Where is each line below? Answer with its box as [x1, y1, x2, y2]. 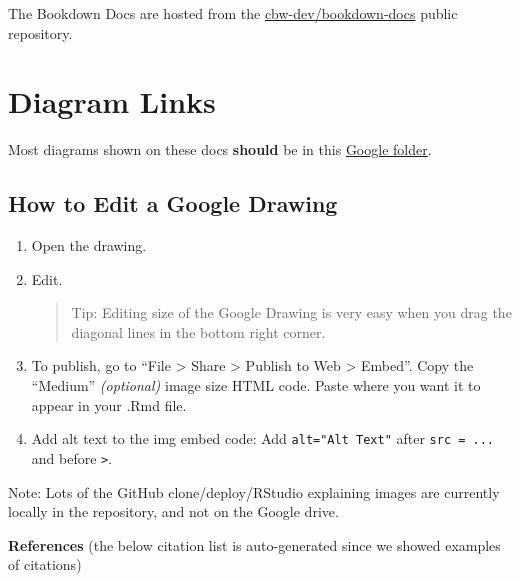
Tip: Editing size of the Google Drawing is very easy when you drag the [71, 302, 512, 323]
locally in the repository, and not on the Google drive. [8, 501, 339, 522]
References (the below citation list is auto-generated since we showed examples [8, 534, 501, 555]
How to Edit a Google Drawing [8, 188, 338, 219]
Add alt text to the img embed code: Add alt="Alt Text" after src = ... [31, 428, 494, 449]
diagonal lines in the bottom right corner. [71, 321, 326, 342]
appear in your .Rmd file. [31, 394, 187, 415]
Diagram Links [8, 81, 216, 122]
